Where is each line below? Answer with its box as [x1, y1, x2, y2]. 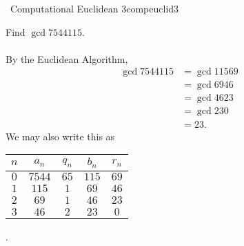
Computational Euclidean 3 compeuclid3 [10, 1, 179, 15]
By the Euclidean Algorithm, [6, 51, 128, 66]
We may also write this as [6, 129, 115, 143]
